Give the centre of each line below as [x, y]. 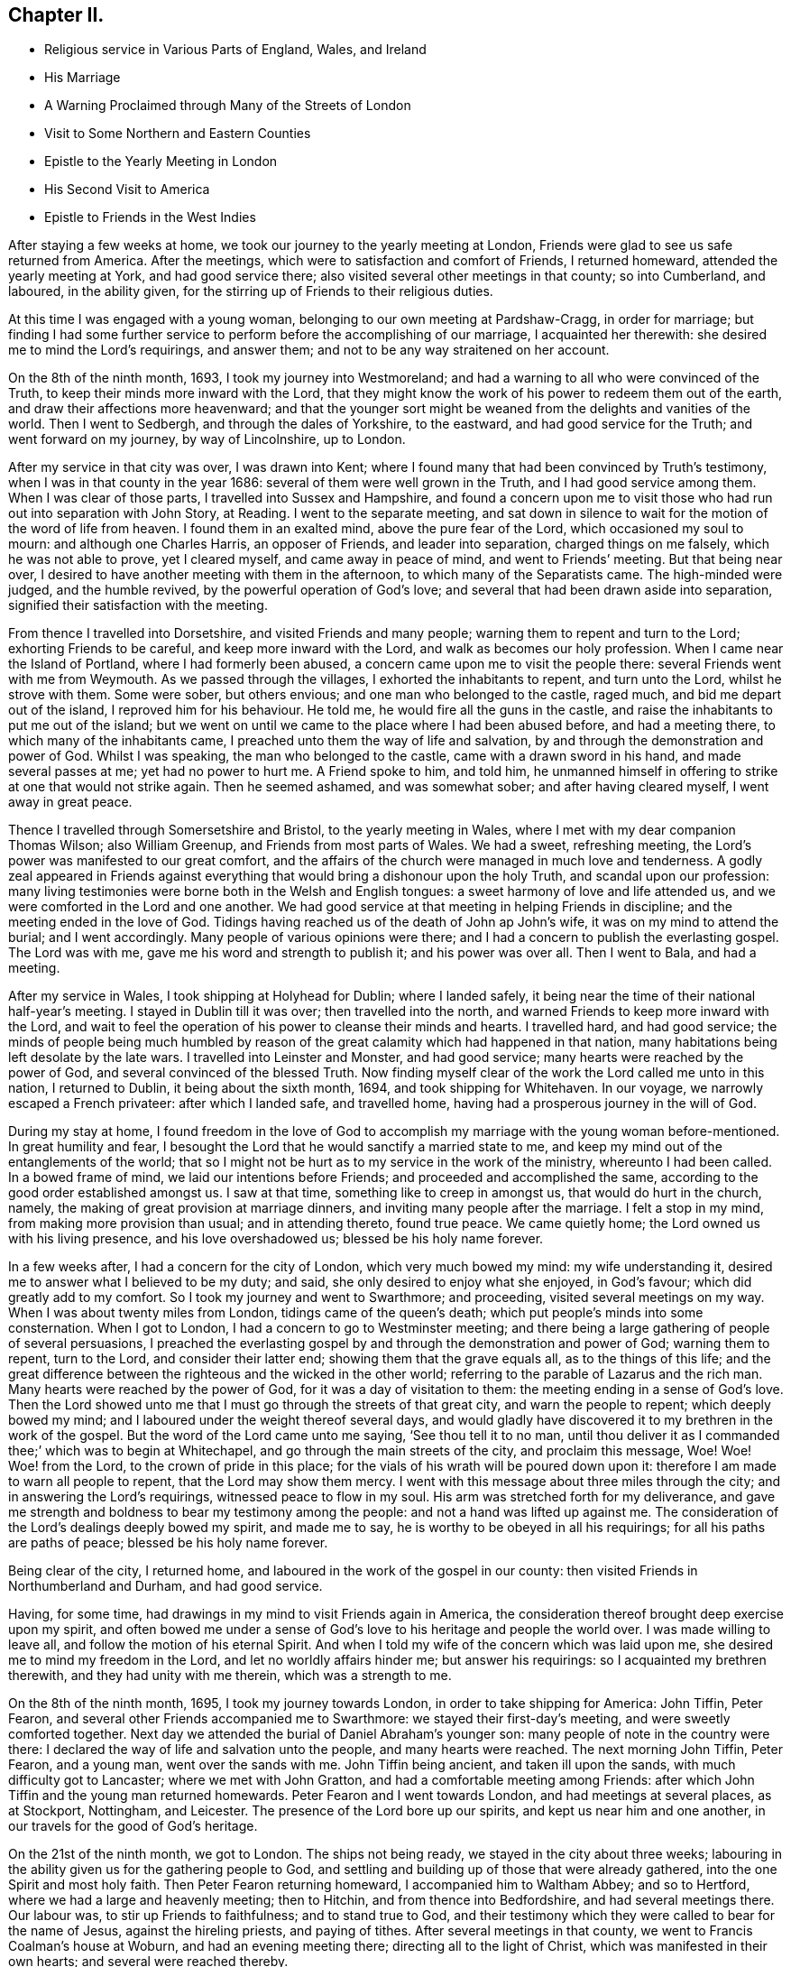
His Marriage [83, 78]
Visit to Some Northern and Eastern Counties [178, 134]
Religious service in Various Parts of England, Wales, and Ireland [235, 50]
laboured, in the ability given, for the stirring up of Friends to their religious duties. [251, 291]
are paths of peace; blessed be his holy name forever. [168, 1543]
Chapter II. [56, 15]
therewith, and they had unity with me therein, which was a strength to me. [230, 1676]
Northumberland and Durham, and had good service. [166, 1586]
